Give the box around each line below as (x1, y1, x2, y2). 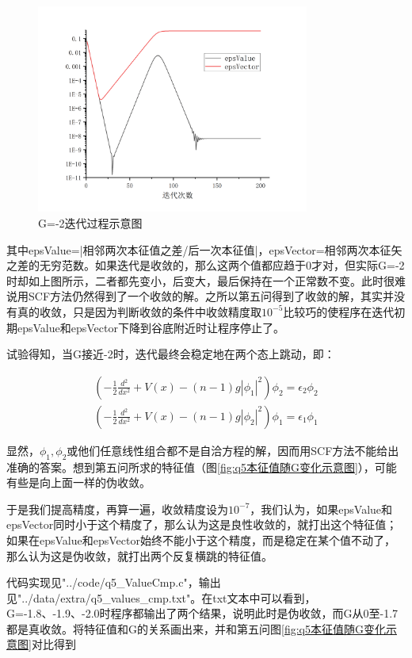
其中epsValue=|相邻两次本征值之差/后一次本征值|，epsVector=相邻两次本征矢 (6, 241, 402, 258)
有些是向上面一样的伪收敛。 (6, 474, 151, 491)
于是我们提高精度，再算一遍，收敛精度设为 (6, 500, 228, 517)
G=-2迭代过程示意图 (38, 214, 143, 231)
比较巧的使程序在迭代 (283, 303, 395, 319)
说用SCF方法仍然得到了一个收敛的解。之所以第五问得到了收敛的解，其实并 (6, 288, 395, 304)
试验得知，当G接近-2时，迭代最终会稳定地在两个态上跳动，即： (6, 346, 335, 362)
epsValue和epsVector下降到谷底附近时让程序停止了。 (17, 319, 284, 335)
